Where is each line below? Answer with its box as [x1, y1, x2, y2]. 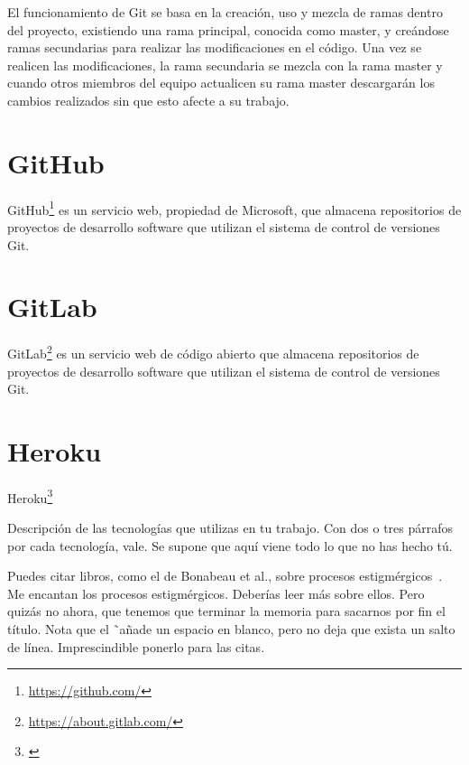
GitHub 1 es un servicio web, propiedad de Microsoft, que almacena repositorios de [7, 197, 462, 219]
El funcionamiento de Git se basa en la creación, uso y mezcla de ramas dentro [7, 3, 443, 21]
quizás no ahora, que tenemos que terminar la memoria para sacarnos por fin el [7, 602, 446, 620]
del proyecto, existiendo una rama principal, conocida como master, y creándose [7, 20, 449, 39]
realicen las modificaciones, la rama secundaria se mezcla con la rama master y [7, 55, 443, 74]
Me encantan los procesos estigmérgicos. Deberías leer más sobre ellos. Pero [7, 583, 425, 602]
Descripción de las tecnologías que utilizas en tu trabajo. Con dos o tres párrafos [7, 518, 454, 537]
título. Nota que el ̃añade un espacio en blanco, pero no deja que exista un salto [7, 620, 455, 639]
